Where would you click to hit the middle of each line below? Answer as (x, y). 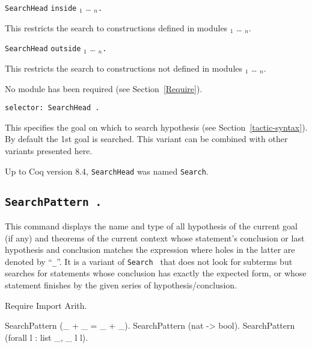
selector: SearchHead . (52, 108)
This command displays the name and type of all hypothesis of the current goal (151, 225)
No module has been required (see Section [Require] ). (104, 88)
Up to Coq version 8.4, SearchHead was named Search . (107, 171)
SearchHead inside (41, 8)
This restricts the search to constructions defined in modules (116, 27)
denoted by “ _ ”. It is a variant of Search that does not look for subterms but (149, 261)
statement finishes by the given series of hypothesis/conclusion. (121, 285)
